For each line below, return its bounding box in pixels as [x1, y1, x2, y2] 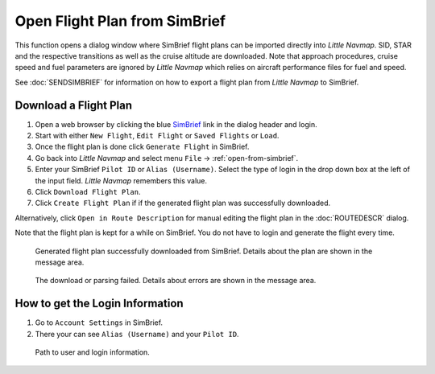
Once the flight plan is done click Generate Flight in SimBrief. [35, 142, 250, 152]
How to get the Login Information [14, 297, 184, 310]
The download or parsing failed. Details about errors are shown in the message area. [35, 276, 317, 286]
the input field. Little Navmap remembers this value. [35, 175, 208, 185]
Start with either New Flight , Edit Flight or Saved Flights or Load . [35, 131, 280, 141]
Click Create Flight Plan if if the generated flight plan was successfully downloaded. [35, 198, 331, 208]
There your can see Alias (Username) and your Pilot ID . [35, 329, 239, 339]
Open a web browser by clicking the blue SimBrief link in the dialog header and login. [35, 119, 317, 129]
